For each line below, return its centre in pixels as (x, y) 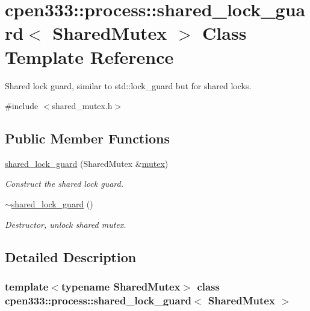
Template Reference (89, 56)
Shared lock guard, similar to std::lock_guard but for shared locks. (128, 85)
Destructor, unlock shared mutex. (66, 224)
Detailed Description (71, 256)
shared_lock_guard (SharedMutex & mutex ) (87, 163)
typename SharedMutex (121, 286)
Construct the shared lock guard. (64, 184)
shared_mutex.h (82, 106)
